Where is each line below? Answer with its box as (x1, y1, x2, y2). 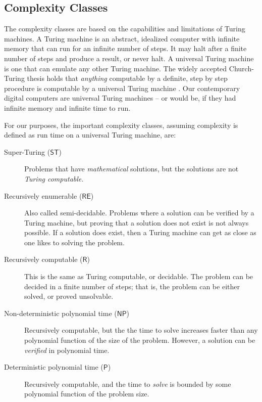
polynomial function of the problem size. (24, 388, 149, 399)
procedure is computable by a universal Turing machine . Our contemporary (4, 82, 240, 93)
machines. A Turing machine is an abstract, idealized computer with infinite (4, 33, 240, 43)
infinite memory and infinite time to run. (4, 102, 131, 113)
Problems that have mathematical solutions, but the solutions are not (24, 163, 239, 174)
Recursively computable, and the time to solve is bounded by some (24, 378, 231, 389)
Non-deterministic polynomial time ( (4, 307, 117, 318)
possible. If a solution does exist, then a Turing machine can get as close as (24, 227, 256, 238)
